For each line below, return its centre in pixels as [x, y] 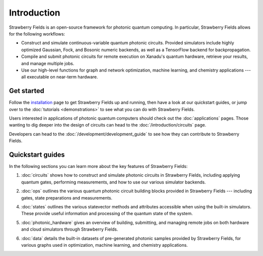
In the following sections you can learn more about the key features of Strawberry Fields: [98, 166]
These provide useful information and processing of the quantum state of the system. [107, 214]
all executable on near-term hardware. [60, 77]
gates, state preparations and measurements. [67, 198]
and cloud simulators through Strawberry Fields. [70, 229]
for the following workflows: [37, 34]
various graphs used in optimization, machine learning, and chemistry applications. [104, 245]
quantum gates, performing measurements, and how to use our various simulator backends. [113, 182]
